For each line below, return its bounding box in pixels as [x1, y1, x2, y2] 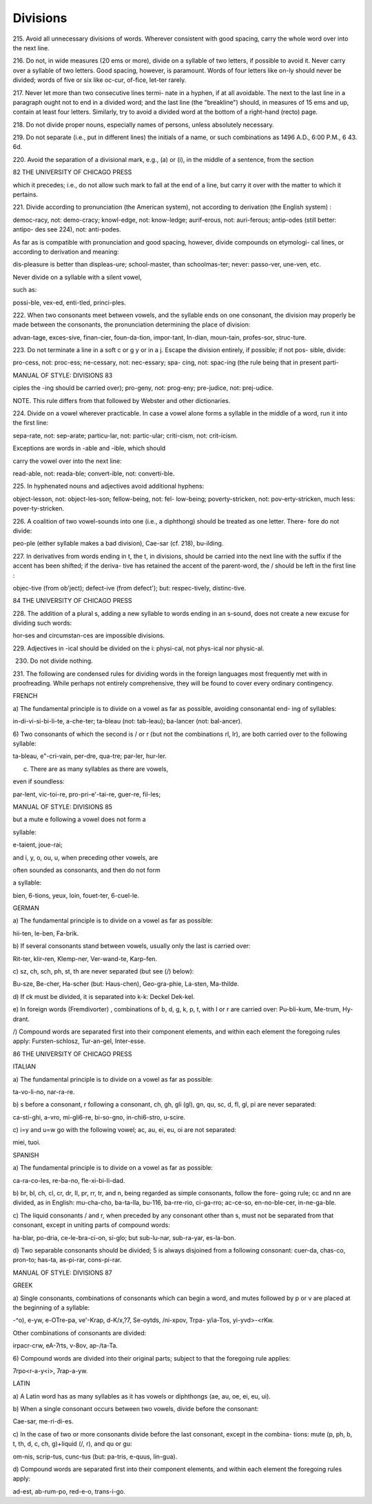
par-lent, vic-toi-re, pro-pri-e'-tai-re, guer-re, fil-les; [12, 790, 161, 799]
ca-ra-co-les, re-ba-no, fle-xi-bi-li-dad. [12, 1176, 125, 1184]
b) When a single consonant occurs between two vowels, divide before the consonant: [12, 1405, 259, 1413]
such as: [12, 286, 37, 294]
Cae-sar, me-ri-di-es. [12, 1417, 74, 1425]
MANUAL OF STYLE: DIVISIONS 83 [12, 371, 113, 379]
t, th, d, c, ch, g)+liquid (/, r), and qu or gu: [12, 1440, 132, 1448]
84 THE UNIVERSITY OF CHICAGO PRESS [12, 597, 132, 605]
